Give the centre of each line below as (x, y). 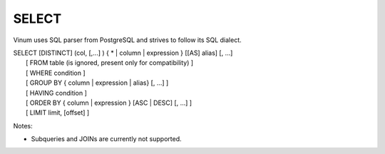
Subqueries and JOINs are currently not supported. (106, 139)
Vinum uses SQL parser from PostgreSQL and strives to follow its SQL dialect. (127, 40)
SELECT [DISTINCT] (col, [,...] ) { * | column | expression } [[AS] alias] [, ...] (123, 53)
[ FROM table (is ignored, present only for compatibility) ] (110, 63)
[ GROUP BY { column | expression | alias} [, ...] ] (97, 83)
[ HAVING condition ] (56, 93)
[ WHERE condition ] (56, 73)
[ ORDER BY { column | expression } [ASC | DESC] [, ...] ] (109, 103)
